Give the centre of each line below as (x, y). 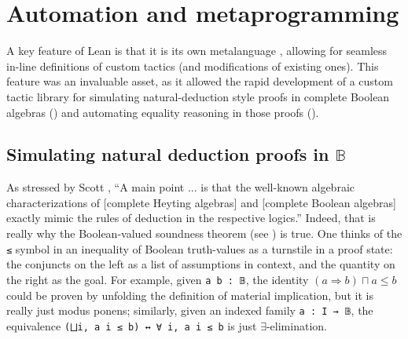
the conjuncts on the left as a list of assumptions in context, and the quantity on (201, 264)
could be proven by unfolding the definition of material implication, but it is (190, 295)
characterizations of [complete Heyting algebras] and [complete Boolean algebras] (202, 202)
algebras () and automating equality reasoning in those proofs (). (163, 112)
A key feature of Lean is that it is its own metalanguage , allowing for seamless (197, 51)
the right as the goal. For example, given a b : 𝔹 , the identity (158, 279)
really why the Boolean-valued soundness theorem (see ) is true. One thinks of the (204, 233)
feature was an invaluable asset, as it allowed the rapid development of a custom (200, 81)
